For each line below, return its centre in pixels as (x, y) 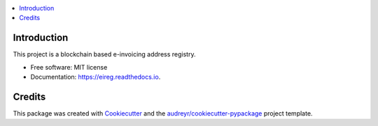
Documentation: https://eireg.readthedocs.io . (96, 77)
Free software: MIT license (69, 67)
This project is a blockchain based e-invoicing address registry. (104, 54)
